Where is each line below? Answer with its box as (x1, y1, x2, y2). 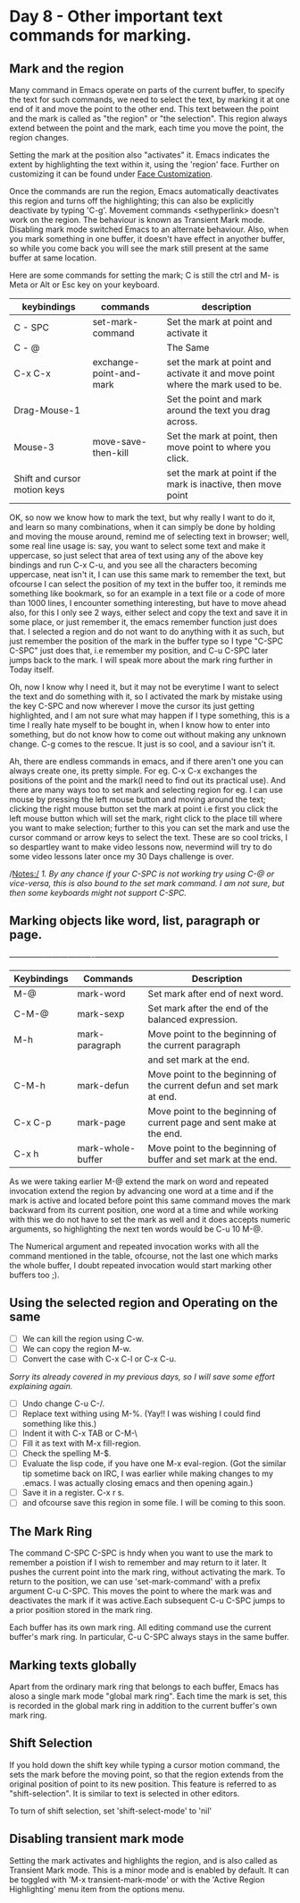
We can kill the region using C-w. (21, 1333, 145, 1344)
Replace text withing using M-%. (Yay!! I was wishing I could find (21, 1408, 261, 1419)
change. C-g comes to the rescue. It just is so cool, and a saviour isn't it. (9, 738, 276, 749)
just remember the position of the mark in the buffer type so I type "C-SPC (9, 636, 284, 646)
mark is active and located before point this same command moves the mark (9, 1195, 291, 1206)
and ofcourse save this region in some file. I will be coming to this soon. (21, 1498, 286, 1508)
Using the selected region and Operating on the (9, 1295, 279, 1310)
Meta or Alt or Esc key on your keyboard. (9, 279, 160, 290)
